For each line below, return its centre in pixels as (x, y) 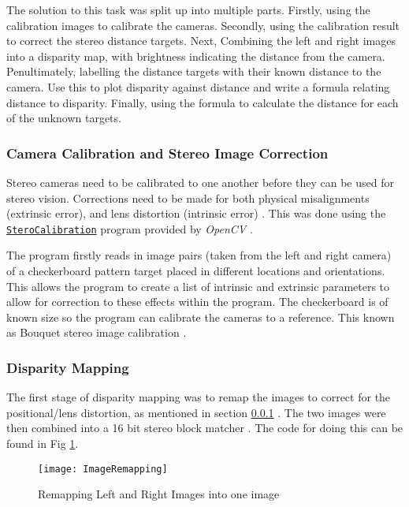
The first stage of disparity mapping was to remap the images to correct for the (199, 397)
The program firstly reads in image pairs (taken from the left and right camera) (199, 255)
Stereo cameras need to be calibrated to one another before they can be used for (200, 182)
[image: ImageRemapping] (103, 469)
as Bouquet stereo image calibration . (97, 332)
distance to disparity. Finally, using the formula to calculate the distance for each (203, 102)
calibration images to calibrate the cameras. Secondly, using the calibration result (203, 25)
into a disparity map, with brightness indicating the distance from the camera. (196, 56)
